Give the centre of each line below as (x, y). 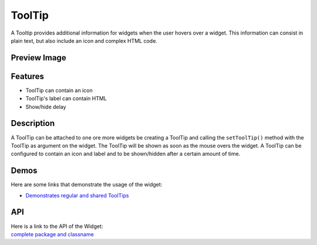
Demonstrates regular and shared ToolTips (77, 195)
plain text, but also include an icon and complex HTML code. (84, 40)
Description (33, 123)
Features (27, 76)
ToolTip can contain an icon (59, 90)
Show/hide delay (46, 107)
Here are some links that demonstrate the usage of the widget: (87, 185)
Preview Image (39, 58)
